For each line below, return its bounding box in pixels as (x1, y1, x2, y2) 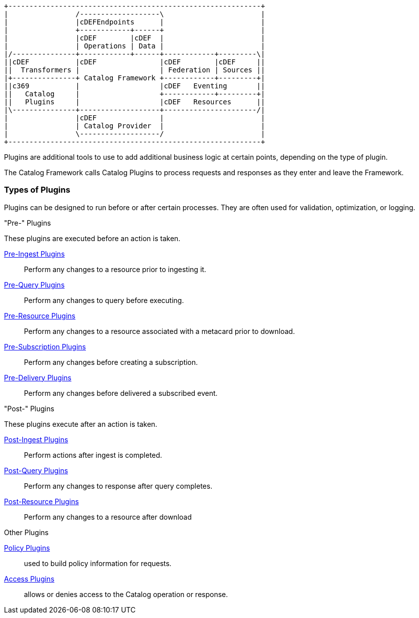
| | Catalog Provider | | (4, 122, 265, 130)
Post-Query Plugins (4, 466, 68, 475)
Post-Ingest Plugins (4, 435, 68, 444)
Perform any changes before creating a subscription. (24, 357, 198, 366)
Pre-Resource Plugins (4, 311, 75, 320)
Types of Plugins (4, 185, 70, 195)
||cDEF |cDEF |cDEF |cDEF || (4, 58, 265, 66)
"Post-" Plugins (4, 404, 54, 413)
